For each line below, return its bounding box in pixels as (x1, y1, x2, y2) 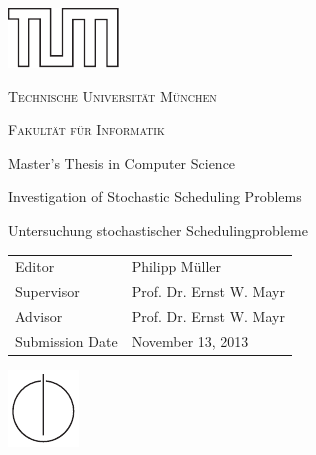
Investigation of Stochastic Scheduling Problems (8, 186, 302, 207)
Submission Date (15, 330, 118, 351)
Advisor (15, 306, 63, 326)
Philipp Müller (131, 256, 221, 277)
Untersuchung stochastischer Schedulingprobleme (8, 219, 308, 240)
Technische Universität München (8, 85, 217, 106)
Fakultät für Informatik (8, 119, 165, 140)
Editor (15, 256, 55, 277)
